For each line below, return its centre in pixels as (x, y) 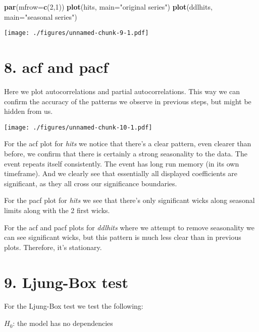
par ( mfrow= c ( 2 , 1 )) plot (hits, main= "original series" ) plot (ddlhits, (108, 7)
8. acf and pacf (56, 67)
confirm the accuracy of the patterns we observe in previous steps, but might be (128, 101)
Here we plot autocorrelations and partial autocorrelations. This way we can (122, 91)
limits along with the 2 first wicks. (57, 210)
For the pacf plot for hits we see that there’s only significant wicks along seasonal (129, 200)
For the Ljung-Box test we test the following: (74, 306)
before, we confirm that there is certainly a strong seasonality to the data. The (126, 153)
